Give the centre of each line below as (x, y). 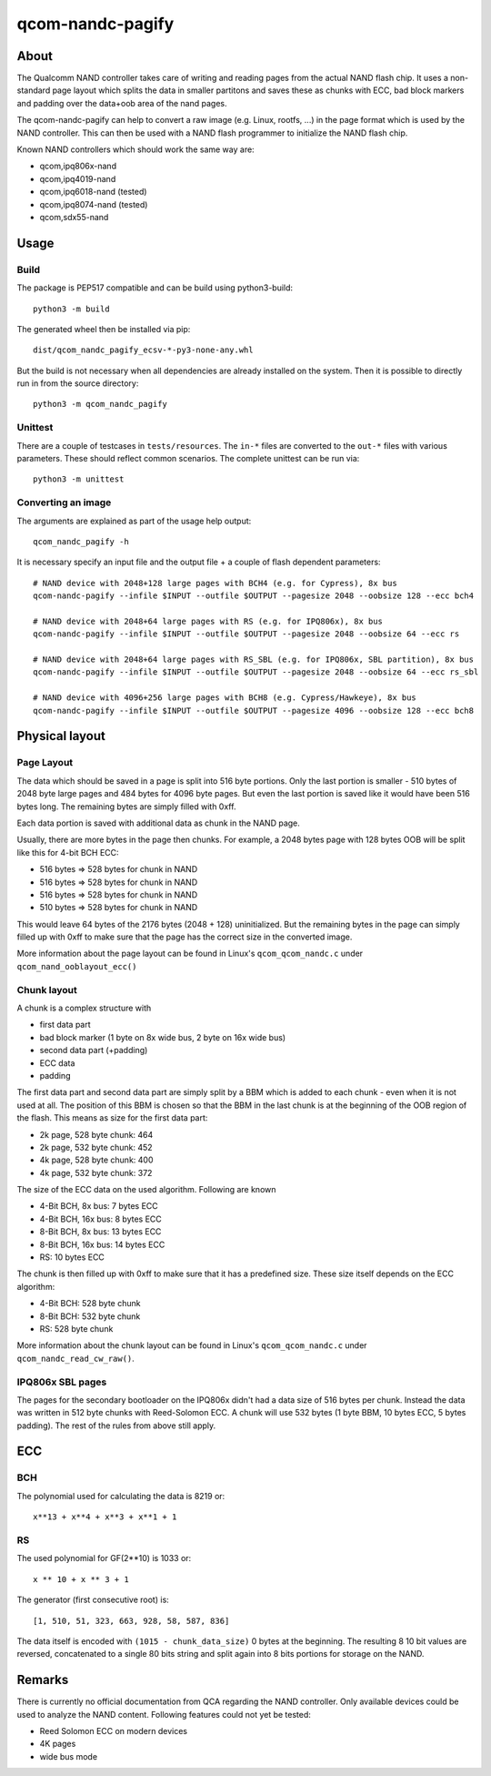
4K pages (58, 1744)
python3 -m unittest (79, 479)
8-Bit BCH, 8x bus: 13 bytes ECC (100, 1232)
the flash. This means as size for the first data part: (112, 1118)
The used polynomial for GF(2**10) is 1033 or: (104, 1558)
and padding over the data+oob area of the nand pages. (122, 103)
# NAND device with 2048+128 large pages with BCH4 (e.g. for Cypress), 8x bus (215, 583)
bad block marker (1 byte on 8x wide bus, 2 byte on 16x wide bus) (163, 1037)
